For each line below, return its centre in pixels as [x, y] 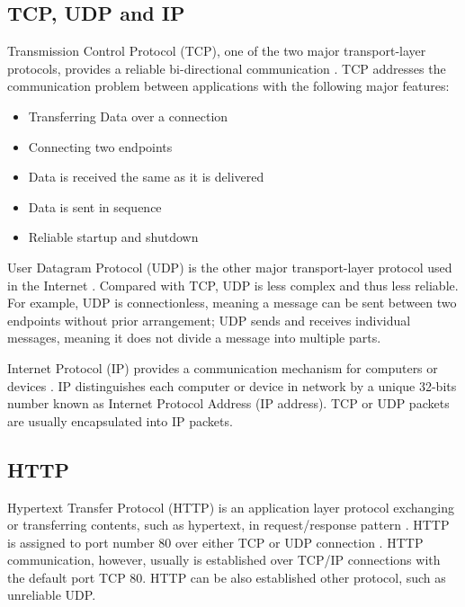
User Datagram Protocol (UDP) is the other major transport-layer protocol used [230, 267]
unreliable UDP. [52, 595]
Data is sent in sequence [95, 206]
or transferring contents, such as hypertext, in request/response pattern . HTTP [228, 525]
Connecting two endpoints [100, 146]
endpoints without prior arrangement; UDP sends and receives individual [209, 320]
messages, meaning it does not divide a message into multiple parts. [194, 338]
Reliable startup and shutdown [113, 237]
